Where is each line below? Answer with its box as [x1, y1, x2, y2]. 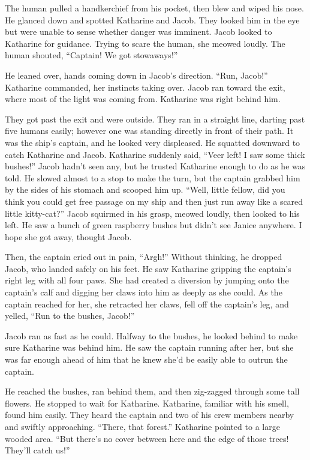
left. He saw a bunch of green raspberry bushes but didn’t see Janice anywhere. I [5, 219, 302, 231]
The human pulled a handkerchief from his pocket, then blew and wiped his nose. [5, 2, 304, 14]
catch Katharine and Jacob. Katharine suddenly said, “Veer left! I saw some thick [5, 148, 305, 160]
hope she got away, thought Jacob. [5, 230, 132, 243]
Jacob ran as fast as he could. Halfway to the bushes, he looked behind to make [5, 329, 298, 342]
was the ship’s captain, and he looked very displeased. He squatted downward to [5, 136, 300, 148]
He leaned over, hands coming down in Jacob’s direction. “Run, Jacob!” [5, 68, 268, 81]
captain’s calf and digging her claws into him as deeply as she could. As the [5, 286, 282, 298]
